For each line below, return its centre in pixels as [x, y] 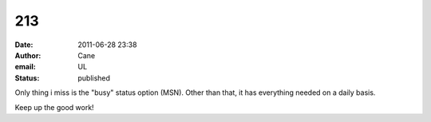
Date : [24, 45]
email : [25, 67]
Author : [28, 55]
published [94, 78]
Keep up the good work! [55, 107]
